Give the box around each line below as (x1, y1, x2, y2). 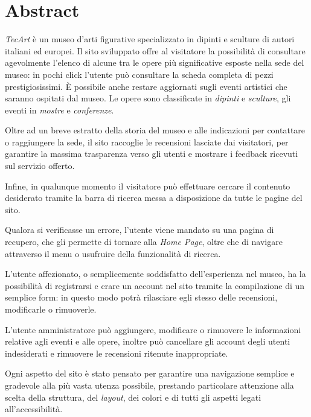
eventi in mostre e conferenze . (5, 103, 114, 116)
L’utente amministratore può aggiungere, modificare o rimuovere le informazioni (5, 323, 301, 336)
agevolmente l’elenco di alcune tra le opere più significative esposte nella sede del (5, 56, 304, 69)
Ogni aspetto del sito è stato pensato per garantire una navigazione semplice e (5, 367, 295, 380)
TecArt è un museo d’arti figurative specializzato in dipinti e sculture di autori (5, 33, 295, 45)
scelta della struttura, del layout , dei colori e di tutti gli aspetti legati (5, 390, 261, 403)
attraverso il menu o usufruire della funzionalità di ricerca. (5, 247, 221, 259)
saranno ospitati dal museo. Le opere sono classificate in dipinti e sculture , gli (5, 92, 291, 104)
